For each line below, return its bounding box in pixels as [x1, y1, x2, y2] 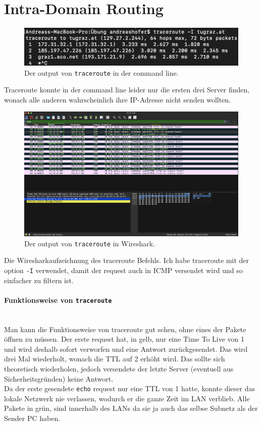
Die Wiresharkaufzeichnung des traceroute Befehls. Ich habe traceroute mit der [4, 255, 249, 265]
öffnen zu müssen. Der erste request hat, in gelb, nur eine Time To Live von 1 [4, 334, 245, 344]
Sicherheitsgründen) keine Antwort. [4, 373, 114, 384]
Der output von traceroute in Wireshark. [24, 238, 155, 248]
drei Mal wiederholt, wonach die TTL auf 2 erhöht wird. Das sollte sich [4, 353, 225, 364]
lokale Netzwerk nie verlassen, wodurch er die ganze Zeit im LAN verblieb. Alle [4, 393, 250, 403]
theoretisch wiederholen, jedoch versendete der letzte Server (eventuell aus [4, 363, 234, 374]
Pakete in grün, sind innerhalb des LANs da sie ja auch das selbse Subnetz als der [4, 403, 258, 413]
